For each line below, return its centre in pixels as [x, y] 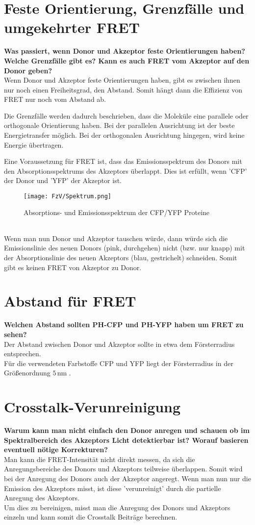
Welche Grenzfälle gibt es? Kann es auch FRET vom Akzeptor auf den [127, 60]
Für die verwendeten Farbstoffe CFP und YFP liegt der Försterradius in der [119, 363]
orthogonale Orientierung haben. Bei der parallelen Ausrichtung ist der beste [119, 125]
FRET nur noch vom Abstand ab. [55, 99]
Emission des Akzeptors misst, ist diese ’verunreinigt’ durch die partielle [113, 488]
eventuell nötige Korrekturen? [56, 449]
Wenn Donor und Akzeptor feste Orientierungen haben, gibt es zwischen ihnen [122, 80]
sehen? [15, 334]
